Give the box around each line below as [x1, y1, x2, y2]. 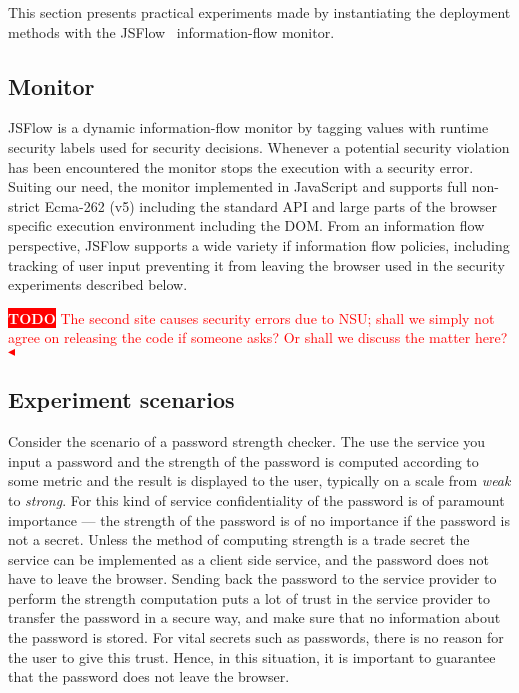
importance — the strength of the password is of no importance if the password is [8, 509, 510, 530]
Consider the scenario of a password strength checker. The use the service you [8, 431, 486, 452]
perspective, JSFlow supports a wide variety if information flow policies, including [8, 234, 510, 255]
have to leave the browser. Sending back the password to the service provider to [8, 568, 497, 589]
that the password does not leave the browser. [8, 666, 290, 687]
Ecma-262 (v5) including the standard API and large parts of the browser [44, 195, 498, 216]
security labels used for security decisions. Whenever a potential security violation [8, 136, 510, 157]
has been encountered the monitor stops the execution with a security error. [8, 156, 474, 177]
